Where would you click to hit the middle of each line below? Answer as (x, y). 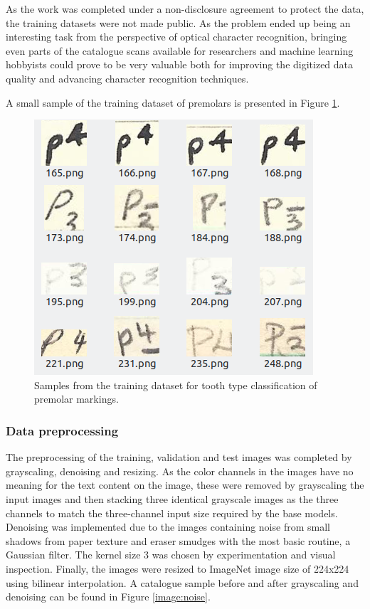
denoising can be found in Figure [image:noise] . (108, 597)
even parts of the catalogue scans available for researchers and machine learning (180, 50)
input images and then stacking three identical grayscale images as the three (172, 498)
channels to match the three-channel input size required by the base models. (172, 513)
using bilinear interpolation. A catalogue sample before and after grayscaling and (182, 582)
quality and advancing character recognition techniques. (127, 78)
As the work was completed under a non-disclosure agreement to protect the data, (185, 9)
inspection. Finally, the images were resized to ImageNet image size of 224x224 (178, 568)
